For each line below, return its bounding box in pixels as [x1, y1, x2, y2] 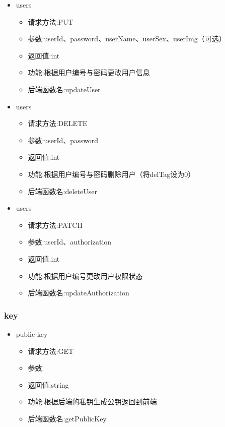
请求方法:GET [28, 345, 74, 356]
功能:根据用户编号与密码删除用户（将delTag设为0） [28, 168, 195, 179]
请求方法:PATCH [28, 219, 83, 230]
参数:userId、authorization [28, 236, 112, 247]
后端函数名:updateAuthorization [28, 287, 129, 298]
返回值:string [28, 379, 69, 390]
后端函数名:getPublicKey [28, 413, 107, 423]
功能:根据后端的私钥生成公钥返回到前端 [28, 396, 157, 407]
